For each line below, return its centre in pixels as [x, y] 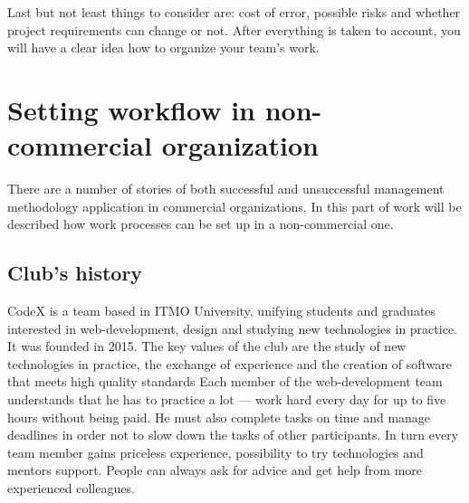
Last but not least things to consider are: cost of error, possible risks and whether [234, 12]
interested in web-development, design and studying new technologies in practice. [232, 328]
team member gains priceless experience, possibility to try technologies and [215, 452]
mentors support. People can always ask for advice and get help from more [215, 470]
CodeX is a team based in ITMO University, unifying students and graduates [222, 311]
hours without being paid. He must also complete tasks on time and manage [219, 417]
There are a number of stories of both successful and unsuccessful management [226, 189]
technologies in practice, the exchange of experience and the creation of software [230, 363]
